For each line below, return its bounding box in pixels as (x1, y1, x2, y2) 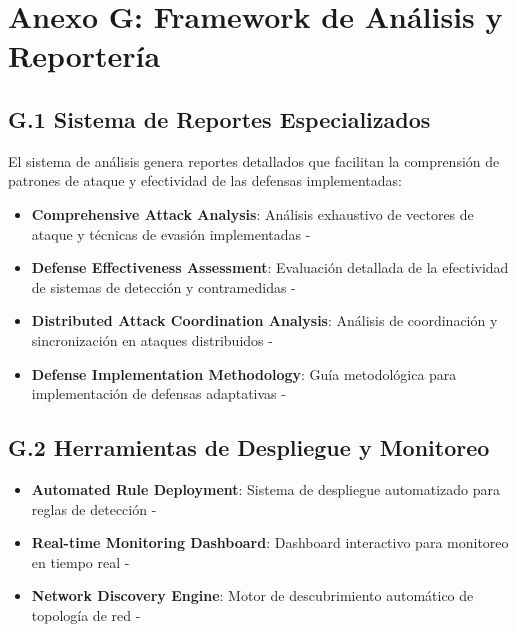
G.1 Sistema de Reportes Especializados (8, 103, 431, 134)
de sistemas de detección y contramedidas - (31, 276, 296, 297)
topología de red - (31, 604, 141, 625)
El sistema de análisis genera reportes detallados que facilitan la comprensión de (8, 150, 500, 171)
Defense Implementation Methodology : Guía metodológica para (31, 363, 457, 384)
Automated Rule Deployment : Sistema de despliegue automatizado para (31, 478, 501, 499)
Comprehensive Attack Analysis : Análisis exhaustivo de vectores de (31, 203, 474, 224)
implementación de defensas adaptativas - (31, 383, 286, 404)
